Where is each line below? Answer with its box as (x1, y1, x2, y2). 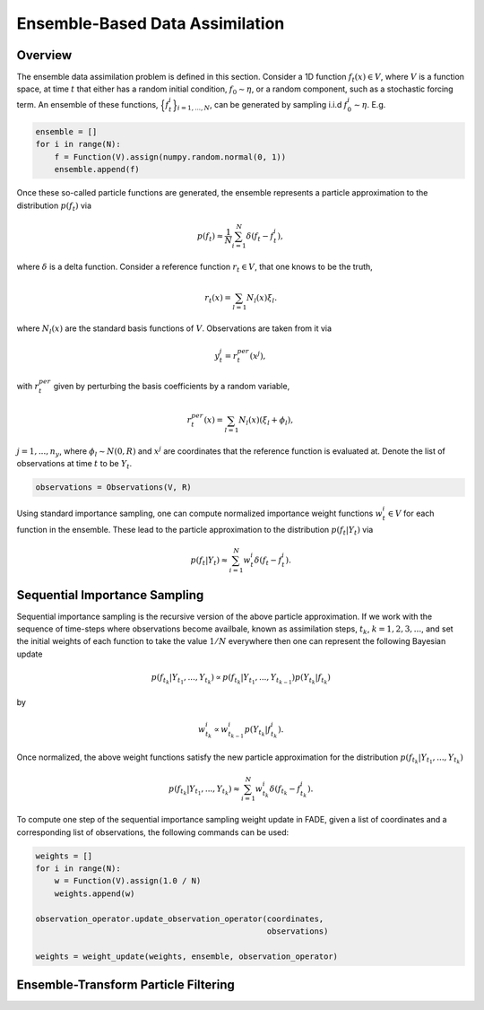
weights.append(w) (54, 888, 135, 899)
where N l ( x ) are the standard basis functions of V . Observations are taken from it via (16, 323, 332, 336)
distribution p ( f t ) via (16, 200, 92, 213)
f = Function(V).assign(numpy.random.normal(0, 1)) (54, 152, 287, 161)
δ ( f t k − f (269, 783, 301, 797)
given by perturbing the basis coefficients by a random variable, (53, 380, 290, 391)
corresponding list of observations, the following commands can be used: (16, 826, 290, 838)
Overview (16, 48, 73, 63)
